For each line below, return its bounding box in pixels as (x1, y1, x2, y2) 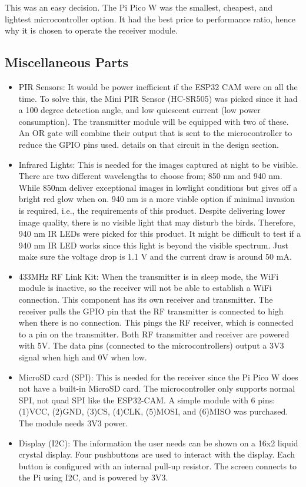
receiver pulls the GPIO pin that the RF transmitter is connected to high (18, 304, 284, 317)
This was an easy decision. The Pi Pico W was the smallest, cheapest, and (5, 1, 273, 13)
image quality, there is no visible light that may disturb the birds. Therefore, (18, 216, 295, 228)
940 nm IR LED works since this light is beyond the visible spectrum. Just (18, 238, 288, 251)
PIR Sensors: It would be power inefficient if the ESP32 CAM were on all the (18, 80, 298, 92)
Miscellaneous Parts (5, 53, 129, 71)
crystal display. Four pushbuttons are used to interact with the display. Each (18, 448, 295, 461)
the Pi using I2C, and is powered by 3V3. (18, 471, 168, 483)
